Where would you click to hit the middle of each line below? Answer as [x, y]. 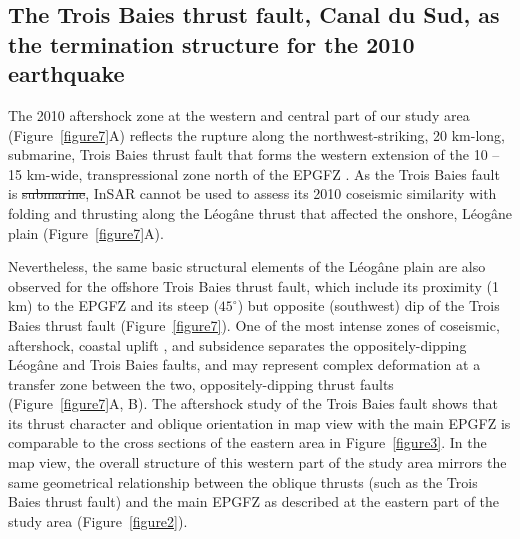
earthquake [66, 73]
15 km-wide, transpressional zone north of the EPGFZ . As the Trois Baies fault [254, 173]
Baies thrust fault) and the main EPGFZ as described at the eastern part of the [254, 501]
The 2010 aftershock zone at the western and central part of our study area [239, 114]
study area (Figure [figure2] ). [98, 520]
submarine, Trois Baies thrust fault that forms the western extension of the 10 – [254, 154]
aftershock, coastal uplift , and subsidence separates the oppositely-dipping [237, 344]
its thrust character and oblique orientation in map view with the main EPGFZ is [259, 422]
